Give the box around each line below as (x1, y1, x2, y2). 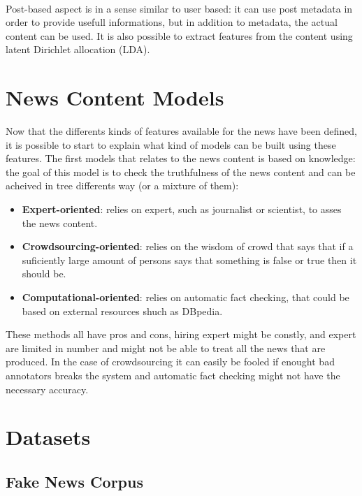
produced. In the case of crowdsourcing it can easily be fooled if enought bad (6, 354, 335, 369)
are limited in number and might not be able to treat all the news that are (6, 340, 326, 355)
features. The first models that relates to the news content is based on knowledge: (6, 151, 356, 166)
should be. (22, 266, 66, 281)
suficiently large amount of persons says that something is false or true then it (22, 252, 357, 267)
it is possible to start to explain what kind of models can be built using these (6, 137, 336, 152)
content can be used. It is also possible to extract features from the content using (6, 28, 353, 43)
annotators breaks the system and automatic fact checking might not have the (6, 368, 340, 382)
